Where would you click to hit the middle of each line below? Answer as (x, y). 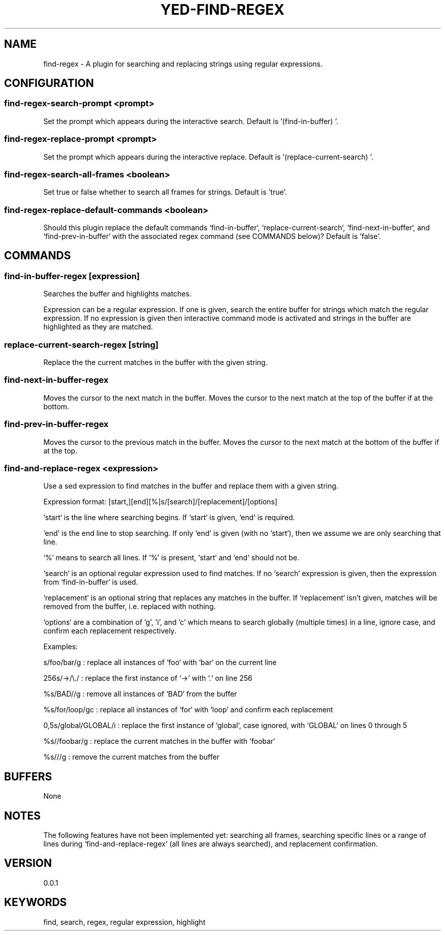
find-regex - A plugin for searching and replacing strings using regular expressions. (183, 64)
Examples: (61, 647)
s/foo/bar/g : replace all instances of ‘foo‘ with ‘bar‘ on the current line (160, 662)
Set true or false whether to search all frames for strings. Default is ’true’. (165, 192)
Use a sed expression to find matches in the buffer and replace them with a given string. (191, 486)
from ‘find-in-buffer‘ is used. (91, 582)
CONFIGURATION (49, 83)
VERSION (28, 863)
